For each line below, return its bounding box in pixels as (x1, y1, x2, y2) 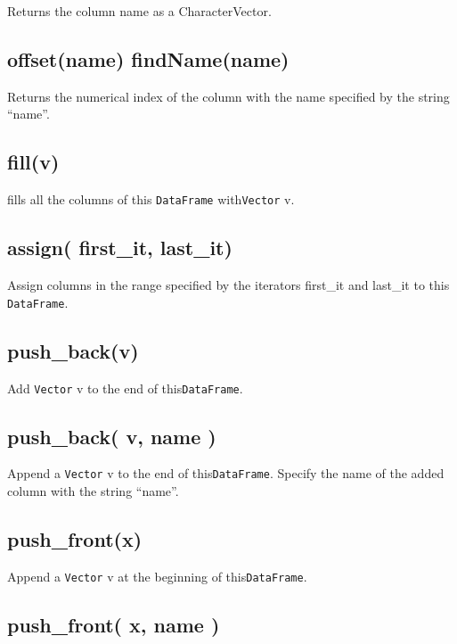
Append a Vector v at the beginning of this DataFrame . (7, 566, 307, 585)
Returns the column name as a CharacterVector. (7, 2, 272, 20)
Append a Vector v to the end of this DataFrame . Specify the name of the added (7, 464, 445, 483)
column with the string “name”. (7, 482, 179, 500)
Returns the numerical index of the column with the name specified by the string (7, 87, 450, 105)
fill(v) (7, 148, 60, 176)
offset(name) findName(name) (7, 45, 290, 72)
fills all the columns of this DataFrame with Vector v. (7, 190, 295, 209)
